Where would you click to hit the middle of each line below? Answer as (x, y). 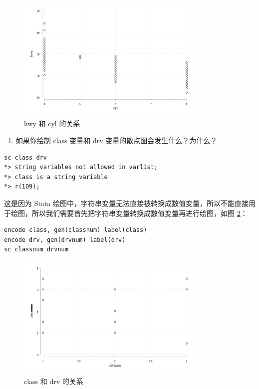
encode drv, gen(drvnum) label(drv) (65, 240)
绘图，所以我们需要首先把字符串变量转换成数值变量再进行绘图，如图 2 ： (129, 213)
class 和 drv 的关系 (54, 381)
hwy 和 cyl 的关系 (52, 123)
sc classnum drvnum (36, 250)
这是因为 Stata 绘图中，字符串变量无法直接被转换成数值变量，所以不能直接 (126, 203)
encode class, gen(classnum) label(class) (76, 230)
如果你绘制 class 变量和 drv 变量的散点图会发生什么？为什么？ (117, 140)
